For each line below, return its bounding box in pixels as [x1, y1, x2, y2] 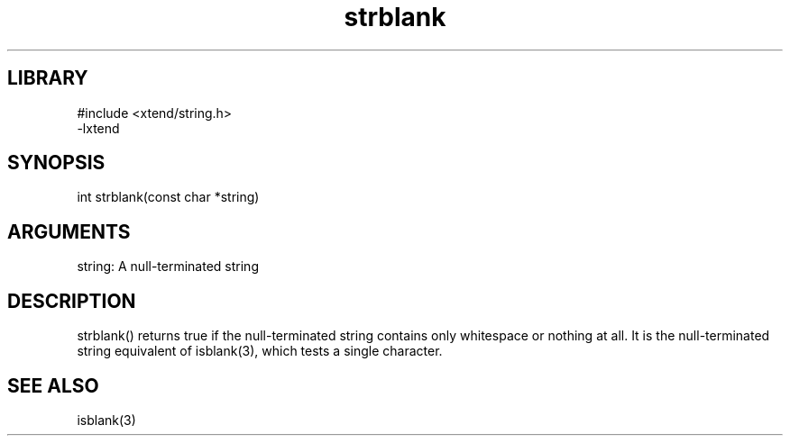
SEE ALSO [7, 374, 99, 397]
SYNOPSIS [7, 151, 106, 175]
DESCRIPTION [7, 289, 136, 312]
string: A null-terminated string [77, 258, 259, 275]
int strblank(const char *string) [77, 189, 260, 205]
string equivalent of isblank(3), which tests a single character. [77, 343, 443, 359]
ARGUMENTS [7, 220, 131, 243]
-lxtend [77, 120, 120, 136]
